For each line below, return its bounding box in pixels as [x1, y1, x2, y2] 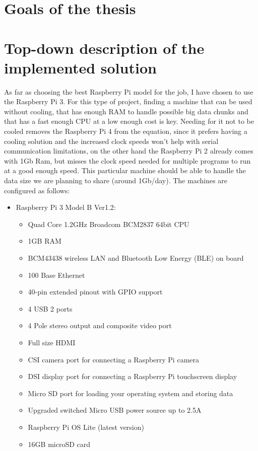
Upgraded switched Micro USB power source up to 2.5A [28, 405, 202, 415]
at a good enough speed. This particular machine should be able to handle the [4, 165, 246, 176]
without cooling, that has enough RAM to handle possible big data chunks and [4, 106, 248, 116]
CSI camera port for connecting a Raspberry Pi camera [28, 354, 200, 364]
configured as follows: [4, 185, 70, 195]
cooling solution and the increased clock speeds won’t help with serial [4, 135, 219, 146]
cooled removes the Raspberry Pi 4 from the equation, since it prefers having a [4, 126, 247, 136]
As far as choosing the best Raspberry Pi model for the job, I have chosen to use [4, 86, 253, 97]
